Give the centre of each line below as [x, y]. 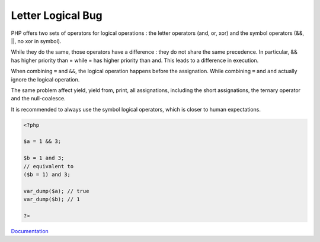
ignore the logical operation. [45, 79]
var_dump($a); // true [56, 191]
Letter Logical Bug [57, 15]
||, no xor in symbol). [36, 41]
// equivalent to [49, 166]
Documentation [30, 231]
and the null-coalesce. [38, 99]
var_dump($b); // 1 [52, 200]
